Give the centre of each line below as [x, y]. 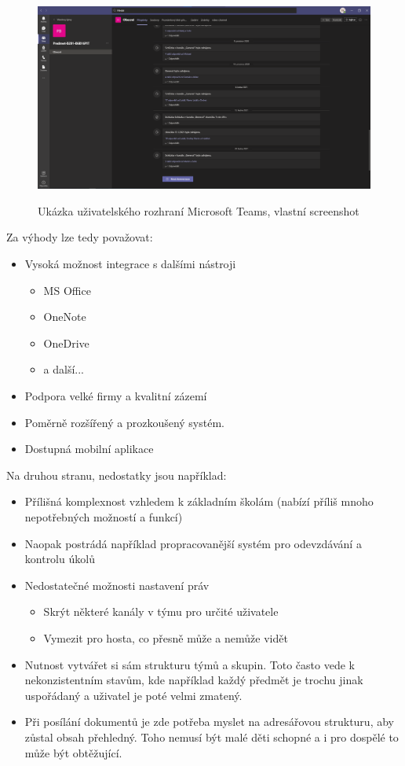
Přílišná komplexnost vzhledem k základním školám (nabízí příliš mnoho [199, 501]
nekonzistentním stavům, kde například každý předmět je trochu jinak [194, 680]
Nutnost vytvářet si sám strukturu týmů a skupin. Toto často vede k [190, 664]
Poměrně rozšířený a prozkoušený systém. [124, 422]
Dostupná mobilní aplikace [89, 449]
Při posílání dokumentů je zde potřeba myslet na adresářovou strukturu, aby [209, 722]
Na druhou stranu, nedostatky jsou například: [117, 475]
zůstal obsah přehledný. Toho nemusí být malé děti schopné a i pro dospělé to [212, 737]
